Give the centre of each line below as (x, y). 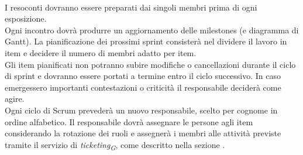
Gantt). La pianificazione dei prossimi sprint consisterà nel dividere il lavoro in (146, 41)
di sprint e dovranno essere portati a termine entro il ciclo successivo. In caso (143, 76)
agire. (15, 99)
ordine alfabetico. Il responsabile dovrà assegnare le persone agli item (129, 121)
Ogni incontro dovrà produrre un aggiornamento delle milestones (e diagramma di (152, 30)
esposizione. (26, 18)
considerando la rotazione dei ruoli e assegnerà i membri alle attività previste (143, 133)
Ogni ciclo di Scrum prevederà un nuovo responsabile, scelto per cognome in (141, 110)
